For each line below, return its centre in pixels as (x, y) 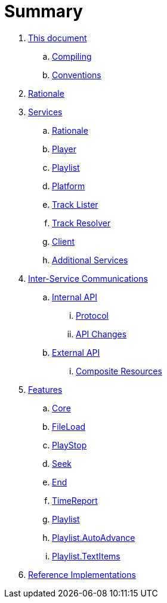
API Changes (101, 334)
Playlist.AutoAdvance (94, 537)
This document (58, 38)
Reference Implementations (82, 574)
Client (64, 241)
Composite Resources (119, 371)
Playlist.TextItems (86, 556)
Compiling (72, 56)
